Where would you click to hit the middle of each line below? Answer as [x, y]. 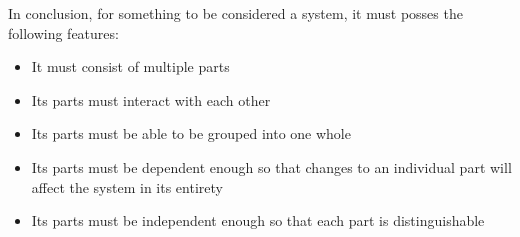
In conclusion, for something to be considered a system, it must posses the [235, 13]
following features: [63, 32]
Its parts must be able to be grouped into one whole [191, 133]
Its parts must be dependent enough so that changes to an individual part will [271, 166]
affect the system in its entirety [127, 186]
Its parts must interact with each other [151, 99]
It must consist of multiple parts [130, 66]
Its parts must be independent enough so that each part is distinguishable [258, 220]
